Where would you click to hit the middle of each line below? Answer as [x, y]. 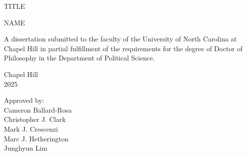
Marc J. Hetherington [36, 138]
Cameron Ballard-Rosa [38, 109]
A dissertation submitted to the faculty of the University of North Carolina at [121, 39]
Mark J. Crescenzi [31, 128]
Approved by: [24, 100]
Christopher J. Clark [35, 119]
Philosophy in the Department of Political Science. [79, 58]
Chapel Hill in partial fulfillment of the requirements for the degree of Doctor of [123, 48]
